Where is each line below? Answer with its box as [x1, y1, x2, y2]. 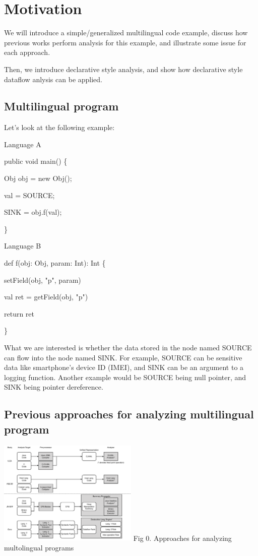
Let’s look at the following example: [4, 122, 115, 133]
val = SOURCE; [4, 190, 55, 200]
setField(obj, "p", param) [4, 274, 81, 285]
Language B [4, 240, 41, 251]
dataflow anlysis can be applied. [4, 74, 103, 84]
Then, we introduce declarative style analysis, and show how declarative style [4, 64, 243, 74]
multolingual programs [4, 542, 74, 552]
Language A [4, 139, 41, 149]
